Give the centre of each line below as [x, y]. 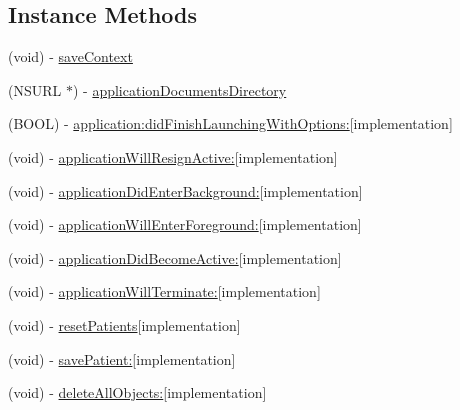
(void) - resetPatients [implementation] [124, 324]
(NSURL [35, 89]
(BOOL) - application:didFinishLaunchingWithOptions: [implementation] [230, 123]
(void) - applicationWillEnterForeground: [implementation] [185, 224]
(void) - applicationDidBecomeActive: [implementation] [175, 257]
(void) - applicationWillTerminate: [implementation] [164, 291]
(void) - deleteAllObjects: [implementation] [137, 392]
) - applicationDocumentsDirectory [179, 89]
